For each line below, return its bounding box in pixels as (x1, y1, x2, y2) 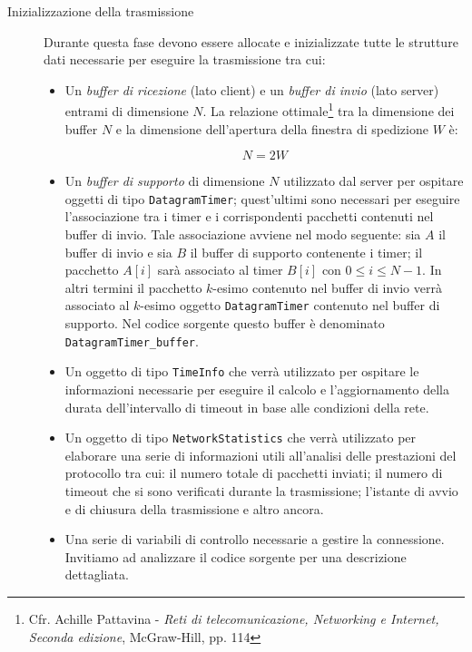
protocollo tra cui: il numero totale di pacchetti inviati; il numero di (64, 463, 443, 482)
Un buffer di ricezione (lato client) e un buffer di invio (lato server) (64, 80, 439, 99)
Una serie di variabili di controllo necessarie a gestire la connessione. (64, 530, 445, 549)
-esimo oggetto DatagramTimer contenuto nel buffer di (140, 296, 440, 315)
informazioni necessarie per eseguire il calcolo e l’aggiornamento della (64, 380, 449, 398)
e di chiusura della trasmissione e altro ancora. (64, 499, 324, 518)
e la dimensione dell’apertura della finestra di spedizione (115, 119, 428, 138)
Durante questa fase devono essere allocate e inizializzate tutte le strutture (44, 32, 458, 51)
